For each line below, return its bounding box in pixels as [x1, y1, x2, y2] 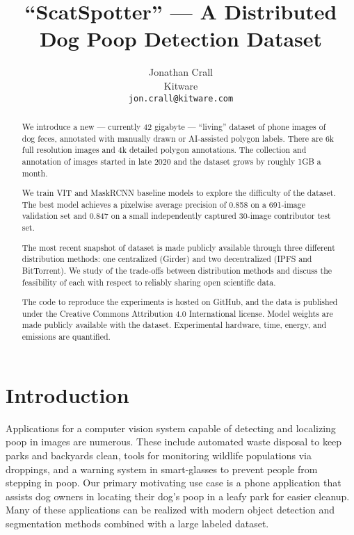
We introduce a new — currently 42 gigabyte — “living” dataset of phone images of [22, 120, 326, 132]
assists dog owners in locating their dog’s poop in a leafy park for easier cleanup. [6, 488, 350, 503]
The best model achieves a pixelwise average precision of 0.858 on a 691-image [22, 198, 305, 210]
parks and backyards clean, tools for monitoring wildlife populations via [6, 447, 312, 462]
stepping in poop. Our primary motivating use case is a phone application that [6, 475, 341, 490]
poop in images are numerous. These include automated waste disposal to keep [6, 434, 342, 449]
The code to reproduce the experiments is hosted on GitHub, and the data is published [22, 296, 338, 308]
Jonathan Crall [148, 65, 214, 79]
